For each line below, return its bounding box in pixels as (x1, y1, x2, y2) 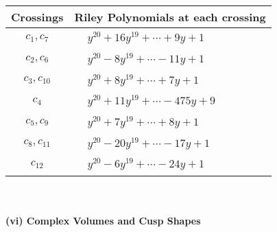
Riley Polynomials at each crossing (74, 9, 266, 25)
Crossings (11, 9, 64, 25)
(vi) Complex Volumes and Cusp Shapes (5, 213, 201, 227)
